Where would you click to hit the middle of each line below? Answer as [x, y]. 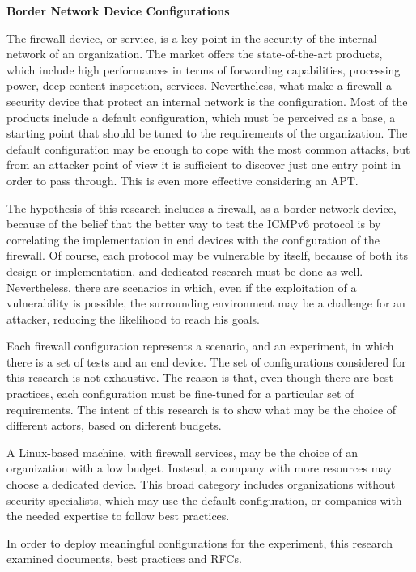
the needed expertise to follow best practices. [118, 516]
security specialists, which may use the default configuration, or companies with [204, 500]
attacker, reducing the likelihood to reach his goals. [133, 318]
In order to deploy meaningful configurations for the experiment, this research [200, 542]
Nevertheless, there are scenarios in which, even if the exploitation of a [182, 287]
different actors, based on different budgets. [114, 425]
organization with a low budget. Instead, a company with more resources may [200, 468]
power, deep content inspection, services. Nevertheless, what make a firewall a [200, 85]
